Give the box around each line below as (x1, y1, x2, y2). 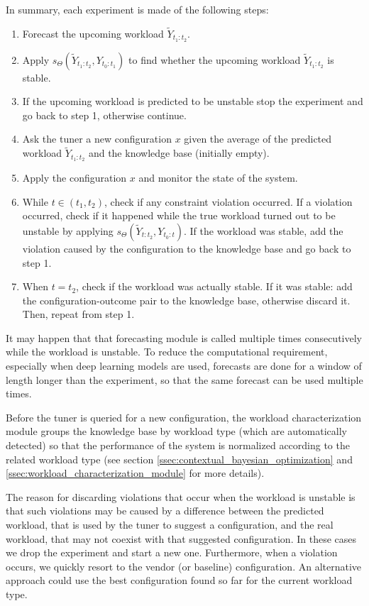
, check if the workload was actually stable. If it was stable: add (76, 279, 353, 294)
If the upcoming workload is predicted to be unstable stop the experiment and (22, 94, 363, 109)
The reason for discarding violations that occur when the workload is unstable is (6, 489, 356, 504)
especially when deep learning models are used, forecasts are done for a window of (6, 358, 362, 373)
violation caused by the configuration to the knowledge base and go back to (22, 241, 351, 255)
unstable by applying (22, 223, 114, 238)
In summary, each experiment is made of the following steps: (6, 2, 269, 16)
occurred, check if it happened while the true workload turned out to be (22, 208, 336, 223)
